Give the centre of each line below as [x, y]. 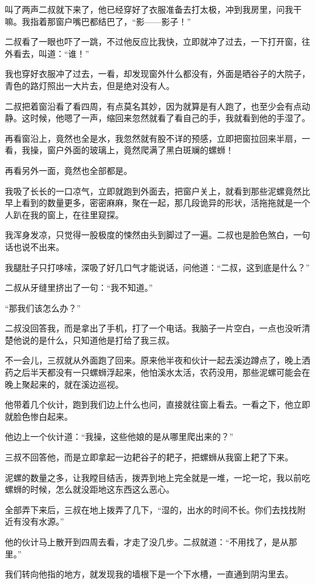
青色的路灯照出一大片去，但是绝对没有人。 [90, 85]
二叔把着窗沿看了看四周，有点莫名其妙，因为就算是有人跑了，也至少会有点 [153, 106]
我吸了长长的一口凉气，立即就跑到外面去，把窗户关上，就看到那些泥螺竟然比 [157, 191]
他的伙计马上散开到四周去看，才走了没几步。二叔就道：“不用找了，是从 [147, 542]
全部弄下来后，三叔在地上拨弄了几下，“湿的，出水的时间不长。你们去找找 [151, 509]
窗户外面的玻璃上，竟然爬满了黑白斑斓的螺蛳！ [140, 150]
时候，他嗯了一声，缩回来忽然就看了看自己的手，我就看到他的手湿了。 [170, 118]
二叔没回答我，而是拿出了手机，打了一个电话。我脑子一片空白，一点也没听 [153, 328]
